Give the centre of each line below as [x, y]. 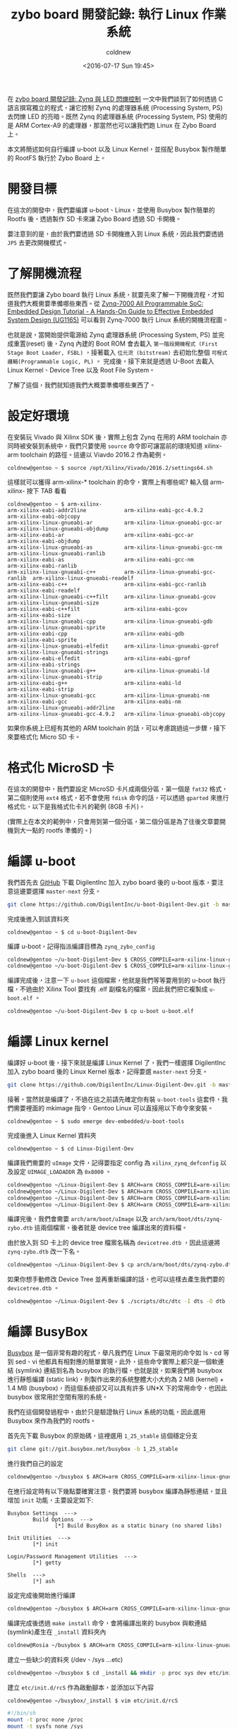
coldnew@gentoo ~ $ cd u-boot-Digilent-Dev [72, 932]
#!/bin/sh [22, 1713]
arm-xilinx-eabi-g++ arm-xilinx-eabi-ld [94, 683]
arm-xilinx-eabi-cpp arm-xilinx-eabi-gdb [96, 633]
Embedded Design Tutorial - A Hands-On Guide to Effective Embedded [110, 311]
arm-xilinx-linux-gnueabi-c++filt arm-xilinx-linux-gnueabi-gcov [112, 597]
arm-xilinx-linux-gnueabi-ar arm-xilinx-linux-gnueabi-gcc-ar [115, 523]
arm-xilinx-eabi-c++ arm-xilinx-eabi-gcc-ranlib [107, 584]
